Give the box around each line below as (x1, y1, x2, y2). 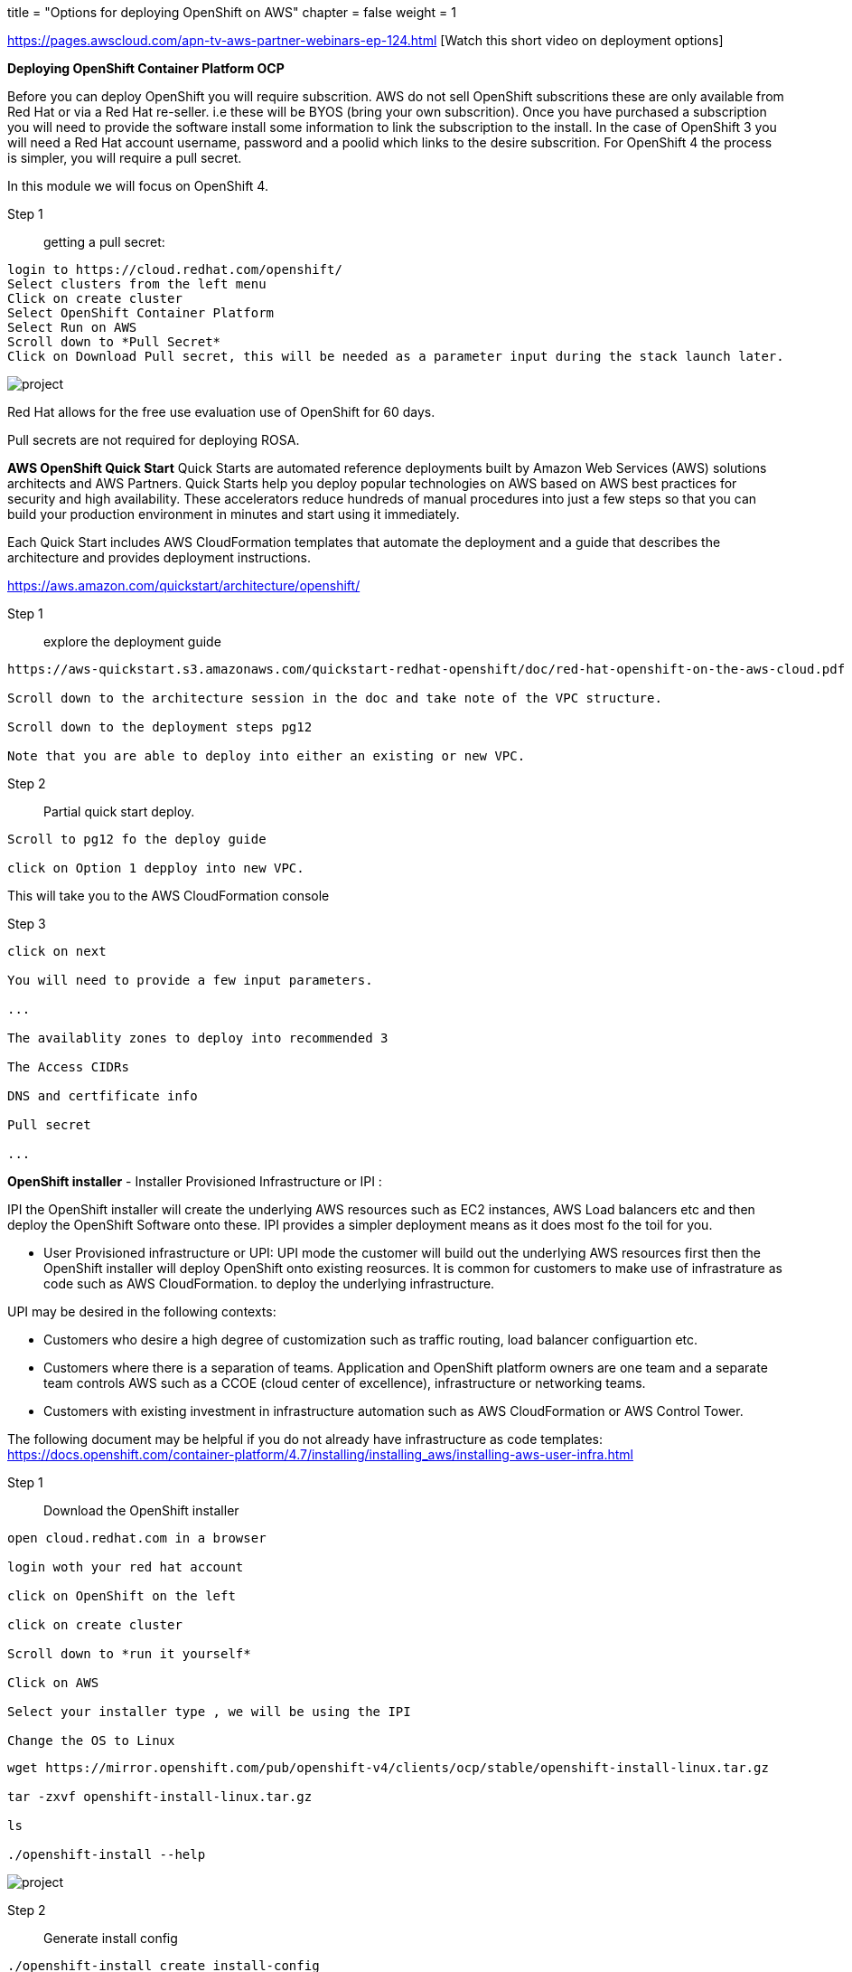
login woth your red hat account (7, 1560, 244, 1574)
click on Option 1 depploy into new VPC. (7, 861, 304, 875)
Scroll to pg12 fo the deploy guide (7, 832, 267, 846)
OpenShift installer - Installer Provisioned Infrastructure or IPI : (7, 1174, 382, 1189)
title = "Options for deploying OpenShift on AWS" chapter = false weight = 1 (7, 5, 456, 20)
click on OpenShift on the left (7, 1589, 236, 1603)
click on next (7, 944, 107, 958)
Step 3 (7, 916, 46, 931)
